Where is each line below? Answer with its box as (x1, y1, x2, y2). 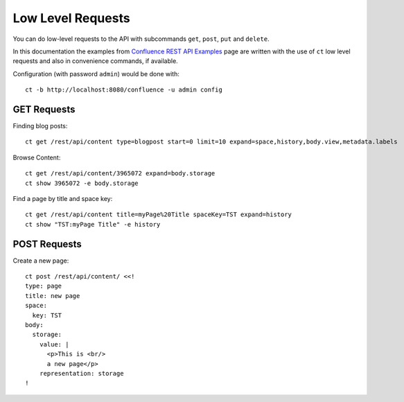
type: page (25, 282, 62, 290)
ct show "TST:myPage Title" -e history (25, 220, 161, 228)
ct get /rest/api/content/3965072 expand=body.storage (25, 170, 216, 177)
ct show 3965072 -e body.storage (25, 179, 139, 187)
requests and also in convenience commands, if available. (12, 57, 178, 65)
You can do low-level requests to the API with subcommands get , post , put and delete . (12, 35, 270, 43)
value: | (39, 340, 69, 348)
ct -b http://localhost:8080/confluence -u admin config (25, 86, 223, 94)
